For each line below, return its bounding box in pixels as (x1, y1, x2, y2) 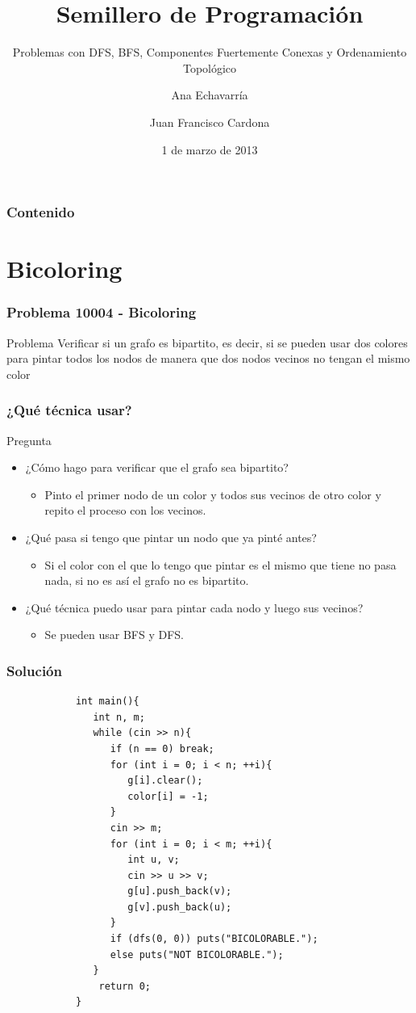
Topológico (182, 59, 237, 76)
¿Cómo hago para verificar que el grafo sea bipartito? (25, 459, 289, 476)
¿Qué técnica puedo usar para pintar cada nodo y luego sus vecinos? (25, 599, 364, 616)
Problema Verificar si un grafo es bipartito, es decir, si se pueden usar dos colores (6, 334, 408, 351)
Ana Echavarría (171, 86, 248, 103)
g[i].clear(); (127, 775, 203, 787)
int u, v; (127, 854, 180, 866)
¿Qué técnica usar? (6, 400, 132, 420)
